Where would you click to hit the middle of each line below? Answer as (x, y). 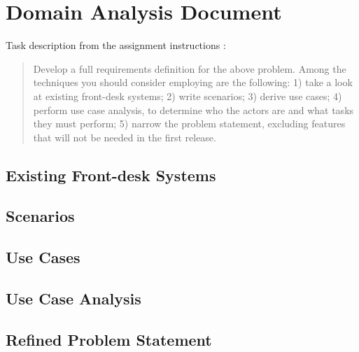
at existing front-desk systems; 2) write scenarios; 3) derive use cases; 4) (188, 96)
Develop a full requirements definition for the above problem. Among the (190, 68)
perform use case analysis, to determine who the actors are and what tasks (193, 110)
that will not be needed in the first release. (125, 137)
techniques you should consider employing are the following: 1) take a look (193, 82)
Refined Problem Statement (109, 339)
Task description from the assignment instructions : (116, 45)
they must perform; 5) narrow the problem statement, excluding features (189, 124)
